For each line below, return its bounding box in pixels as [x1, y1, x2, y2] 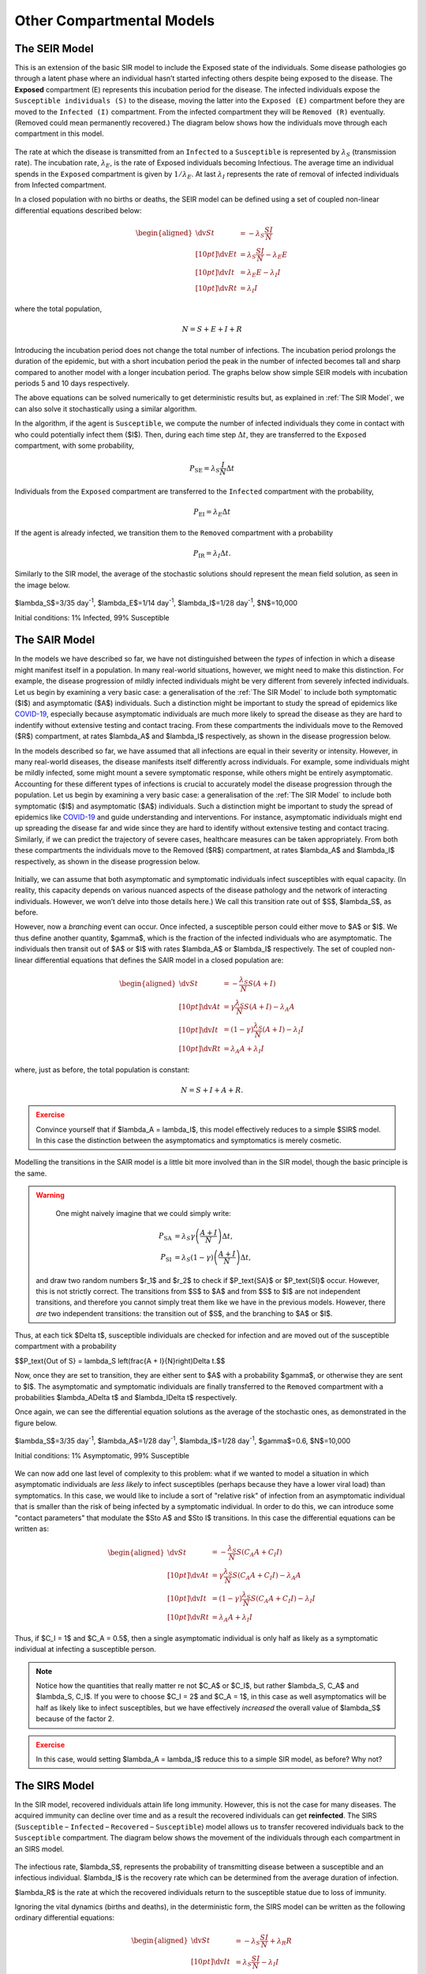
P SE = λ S [189, 463, 220, 475]
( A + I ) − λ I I [262, 1025, 305, 1036]
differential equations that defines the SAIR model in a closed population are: [34, 955, 284, 965]
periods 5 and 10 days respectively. [14, 378, 130, 388]
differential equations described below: [14, 205, 142, 215]
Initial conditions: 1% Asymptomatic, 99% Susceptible [14, 1450, 189, 1460]
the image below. [14, 580, 70, 590]
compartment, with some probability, [14, 441, 134, 450]
